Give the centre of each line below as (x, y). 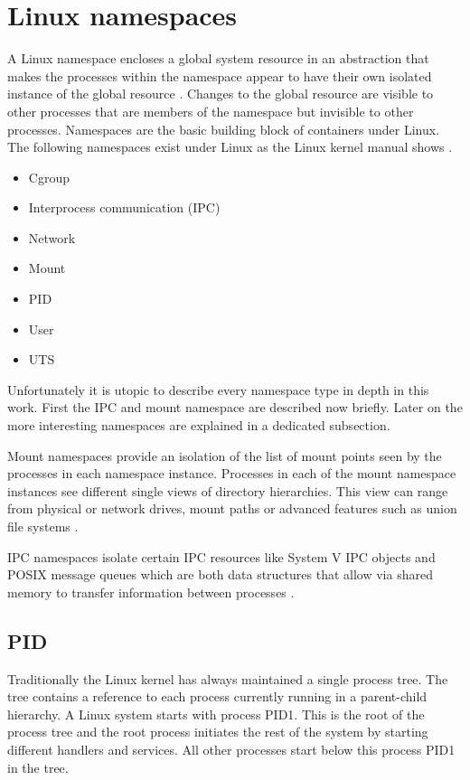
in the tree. (38, 767)
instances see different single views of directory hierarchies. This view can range (228, 490)
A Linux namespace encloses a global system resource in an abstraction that (218, 58)
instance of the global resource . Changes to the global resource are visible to (221, 94)
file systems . (43, 526)
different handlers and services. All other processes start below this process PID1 (231, 749)
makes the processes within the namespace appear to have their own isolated (220, 75)
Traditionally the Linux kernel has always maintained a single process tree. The (228, 678)
